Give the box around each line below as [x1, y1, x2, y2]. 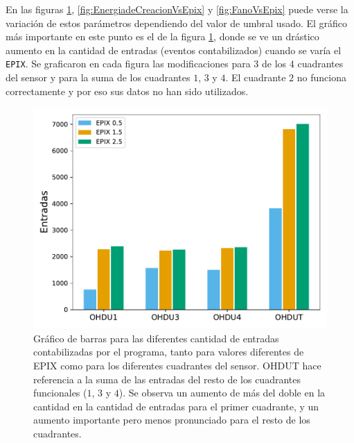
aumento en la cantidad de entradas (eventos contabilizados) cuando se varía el [6, 42, 342, 57]
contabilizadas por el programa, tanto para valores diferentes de [33, 344, 304, 359]
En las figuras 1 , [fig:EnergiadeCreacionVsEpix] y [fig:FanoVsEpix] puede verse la [6, 2, 348, 16]
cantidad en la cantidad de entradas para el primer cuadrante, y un [33, 399, 319, 413]
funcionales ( [33, 385, 87, 400]
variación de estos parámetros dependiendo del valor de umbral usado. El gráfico [6, 15, 348, 30]
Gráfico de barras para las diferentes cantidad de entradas [33, 331, 279, 345]
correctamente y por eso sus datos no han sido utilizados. [6, 83, 249, 98]
